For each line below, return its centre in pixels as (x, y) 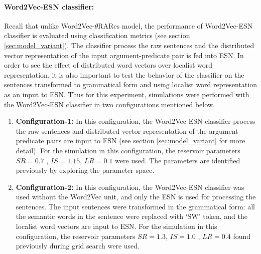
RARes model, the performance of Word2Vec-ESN (175, 25)
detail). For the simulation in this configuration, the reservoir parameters (128, 150)
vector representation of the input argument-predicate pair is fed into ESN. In (124, 55)
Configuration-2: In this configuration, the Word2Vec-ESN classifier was (130, 187)
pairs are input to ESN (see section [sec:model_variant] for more (146, 141)
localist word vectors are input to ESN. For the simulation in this (116, 226)
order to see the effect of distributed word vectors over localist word (108, 65)
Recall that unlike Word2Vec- (49, 25)
